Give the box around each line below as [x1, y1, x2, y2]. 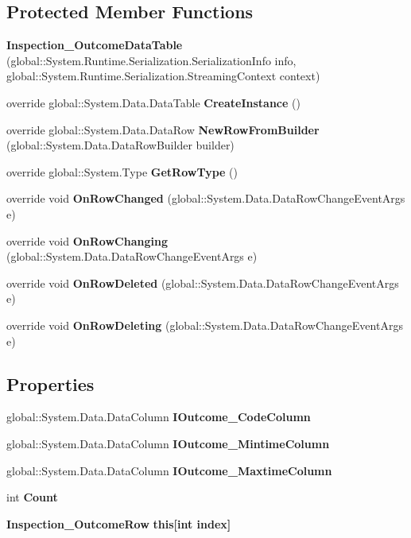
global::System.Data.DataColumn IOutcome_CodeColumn [6, 408, 311, 425]
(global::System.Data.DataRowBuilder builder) [6, 137, 235, 153]
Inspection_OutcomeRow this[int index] [6, 515, 231, 532]
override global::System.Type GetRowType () [6, 163, 238, 180]
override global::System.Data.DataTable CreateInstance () [6, 94, 300, 110]
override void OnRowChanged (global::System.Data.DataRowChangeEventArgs [6, 190, 405, 207]
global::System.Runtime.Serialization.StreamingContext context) [6, 68, 320, 84]
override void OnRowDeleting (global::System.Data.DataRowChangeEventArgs [6, 316, 403, 333]
